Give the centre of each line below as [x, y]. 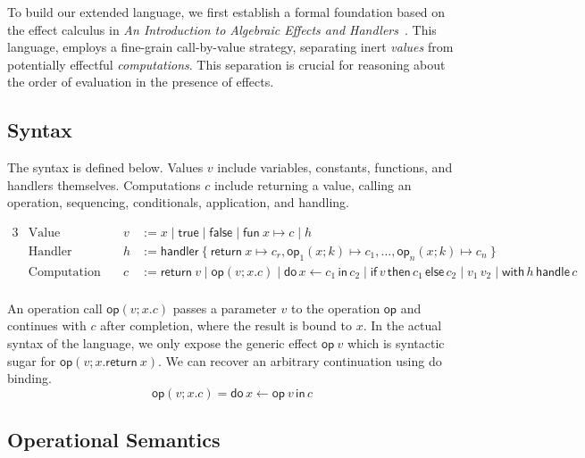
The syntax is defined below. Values [105, 167]
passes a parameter [225, 308]
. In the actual [402, 325]
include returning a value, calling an [313, 184]
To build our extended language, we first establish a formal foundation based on [226, 12]
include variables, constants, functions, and [335, 167]
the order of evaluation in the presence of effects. [141, 82]
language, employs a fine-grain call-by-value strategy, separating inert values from [230, 47]
